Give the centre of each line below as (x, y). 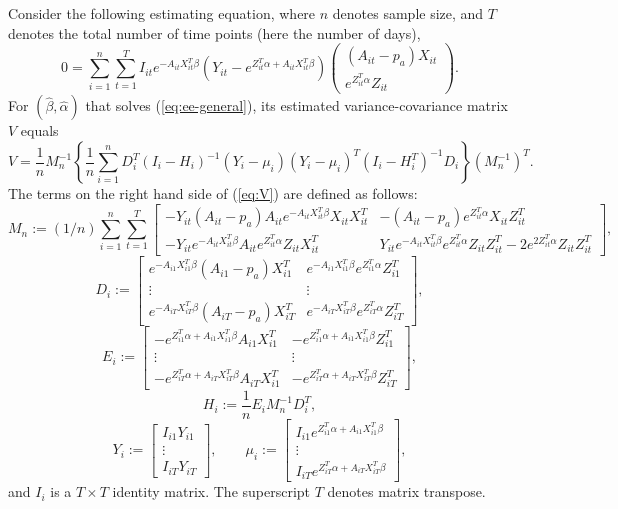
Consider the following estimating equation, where (162, 13)
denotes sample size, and (408, 13)
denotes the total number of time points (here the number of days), (214, 32)
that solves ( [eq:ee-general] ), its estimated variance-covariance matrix (296, 105)
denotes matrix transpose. (406, 491)
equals (39, 130)
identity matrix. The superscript (211, 491)
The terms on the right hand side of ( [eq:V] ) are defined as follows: (213, 193)
